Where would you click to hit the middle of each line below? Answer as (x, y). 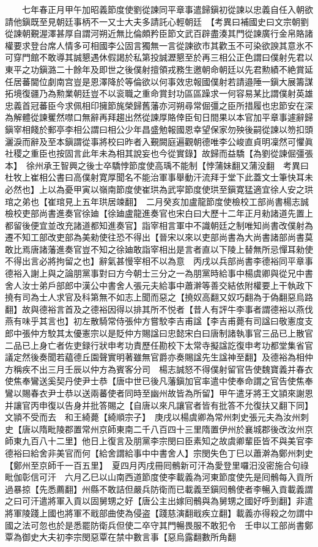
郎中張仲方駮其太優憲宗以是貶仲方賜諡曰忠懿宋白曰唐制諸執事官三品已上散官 (159, 333)
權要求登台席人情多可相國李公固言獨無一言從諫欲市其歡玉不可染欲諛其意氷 (155, 45)
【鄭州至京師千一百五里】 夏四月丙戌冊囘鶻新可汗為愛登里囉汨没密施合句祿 (157, 465)
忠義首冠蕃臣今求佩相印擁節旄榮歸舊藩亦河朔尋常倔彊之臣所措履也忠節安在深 (159, 105)
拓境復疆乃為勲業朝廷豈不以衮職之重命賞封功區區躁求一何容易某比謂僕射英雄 (159, 93)
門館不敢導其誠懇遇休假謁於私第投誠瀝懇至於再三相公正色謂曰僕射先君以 (167, 57)
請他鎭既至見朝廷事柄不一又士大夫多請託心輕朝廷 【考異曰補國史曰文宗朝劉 (157, 21)
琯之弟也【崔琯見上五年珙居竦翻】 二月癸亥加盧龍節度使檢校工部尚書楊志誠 (157, 201)
